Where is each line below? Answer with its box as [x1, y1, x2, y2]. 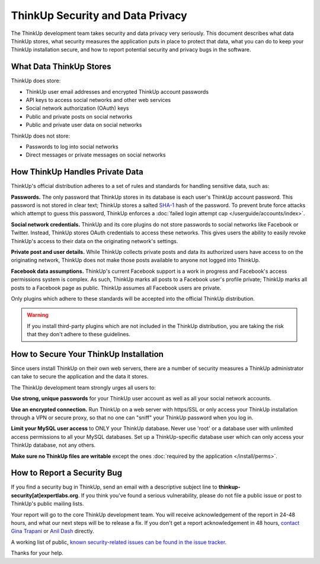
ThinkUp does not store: [11, 132, 71, 139]
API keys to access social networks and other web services [25, 97, 171, 104]
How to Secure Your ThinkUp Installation [11, 349, 164, 359]
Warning [27, 311, 49, 318]
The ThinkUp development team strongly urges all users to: [11, 384, 156, 391]
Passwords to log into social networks [25, 143, 119, 150]
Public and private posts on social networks [25, 113, 133, 120]
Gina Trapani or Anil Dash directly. [11, 528, 94, 535]
